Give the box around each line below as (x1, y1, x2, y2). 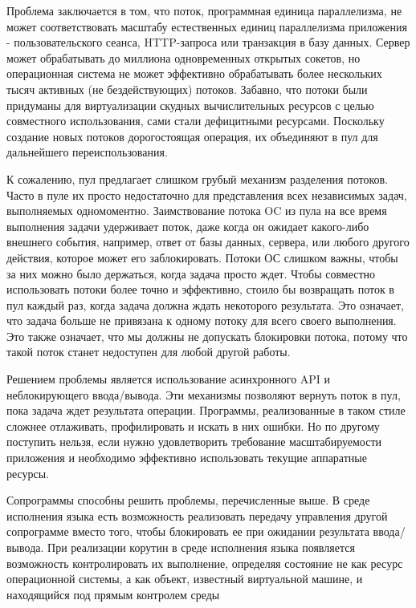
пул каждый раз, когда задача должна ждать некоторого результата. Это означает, (6, 296, 404, 313)
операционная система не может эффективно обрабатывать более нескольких (6, 65, 382, 82)
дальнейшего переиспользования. (6, 144, 168, 160)
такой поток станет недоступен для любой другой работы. (6, 343, 291, 360)
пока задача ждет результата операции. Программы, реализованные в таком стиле (6, 402, 406, 419)
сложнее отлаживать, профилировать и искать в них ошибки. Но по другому (6, 417, 380, 434)
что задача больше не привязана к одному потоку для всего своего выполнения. (6, 312, 397, 329)
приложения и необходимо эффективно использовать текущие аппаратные (6, 449, 367, 466)
